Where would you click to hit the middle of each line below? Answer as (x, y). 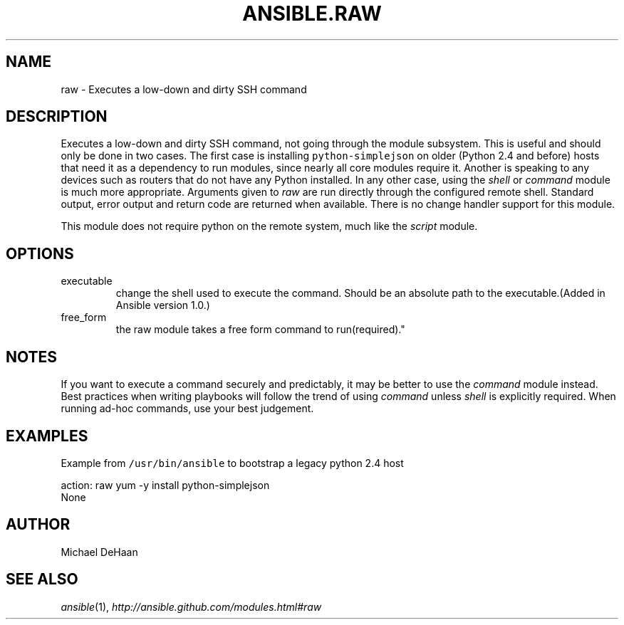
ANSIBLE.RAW (312, 14)
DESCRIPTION (57, 117)
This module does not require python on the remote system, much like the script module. (269, 226)
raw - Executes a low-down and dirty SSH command (184, 89)
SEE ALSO (42, 579)
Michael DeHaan (99, 552)
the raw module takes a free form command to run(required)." (260, 330)
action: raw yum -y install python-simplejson (165, 485)
